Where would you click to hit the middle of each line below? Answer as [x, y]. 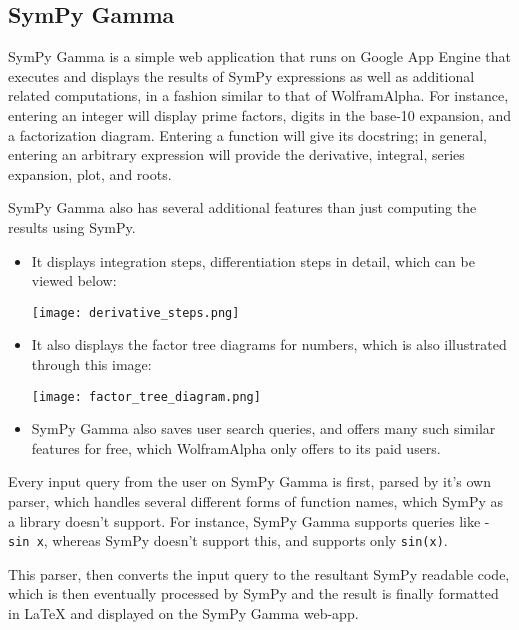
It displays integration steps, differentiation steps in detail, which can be [253, 260]
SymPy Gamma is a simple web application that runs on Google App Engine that [259, 56]
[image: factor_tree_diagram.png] [146, 396]
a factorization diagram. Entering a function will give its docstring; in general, [247, 134]
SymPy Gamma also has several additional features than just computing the [242, 207]
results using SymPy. [72, 226]
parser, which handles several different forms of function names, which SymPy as [256, 501]
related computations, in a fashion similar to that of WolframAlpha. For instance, [258, 95]
